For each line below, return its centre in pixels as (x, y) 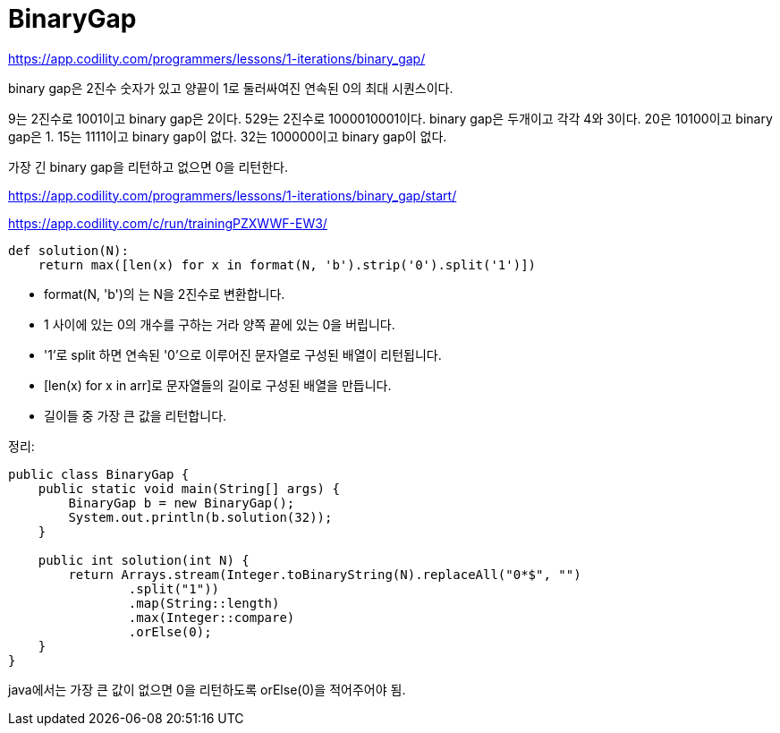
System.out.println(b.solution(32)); (200, 517)
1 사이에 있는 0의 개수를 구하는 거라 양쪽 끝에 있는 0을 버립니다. (220, 324)
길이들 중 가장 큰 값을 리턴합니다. (136, 415)
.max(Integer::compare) (212, 617)
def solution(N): (68, 250)
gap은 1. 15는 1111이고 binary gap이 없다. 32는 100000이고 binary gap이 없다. (228, 136)
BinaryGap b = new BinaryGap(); (182, 503)
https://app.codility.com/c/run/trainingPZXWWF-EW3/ (168, 223)
